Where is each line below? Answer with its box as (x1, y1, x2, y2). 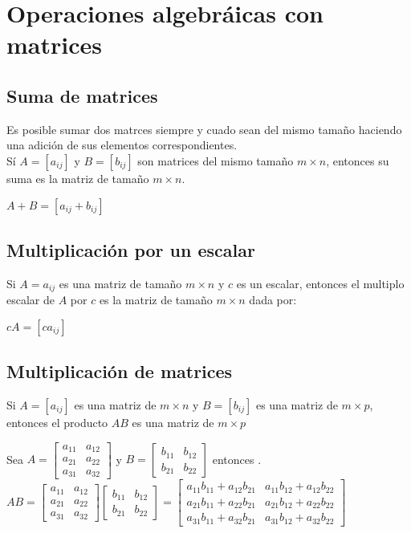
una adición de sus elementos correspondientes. (6, 136, 238, 153)
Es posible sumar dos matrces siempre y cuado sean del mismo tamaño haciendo (6, 120, 402, 137)
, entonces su (326, 152, 389, 169)
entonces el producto (6, 414, 108, 430)
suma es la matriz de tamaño (6, 169, 149, 186)
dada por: (249, 291, 297, 308)
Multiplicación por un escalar (6, 237, 255, 262)
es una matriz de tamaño (59, 275, 182, 291)
